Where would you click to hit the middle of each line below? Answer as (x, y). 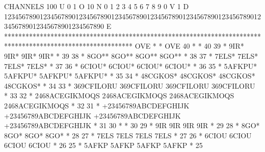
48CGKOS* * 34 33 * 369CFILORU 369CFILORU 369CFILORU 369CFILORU (130, 85)
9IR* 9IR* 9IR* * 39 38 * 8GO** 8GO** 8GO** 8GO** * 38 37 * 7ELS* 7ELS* (131, 55)
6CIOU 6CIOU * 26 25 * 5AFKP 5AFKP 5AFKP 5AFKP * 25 (103, 145)
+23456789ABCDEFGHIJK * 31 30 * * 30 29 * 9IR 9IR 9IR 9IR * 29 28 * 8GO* (132, 125)
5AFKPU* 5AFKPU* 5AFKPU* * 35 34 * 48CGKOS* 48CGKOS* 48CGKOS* (130, 76)
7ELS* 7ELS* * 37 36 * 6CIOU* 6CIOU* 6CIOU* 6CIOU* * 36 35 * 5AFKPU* (131, 66)
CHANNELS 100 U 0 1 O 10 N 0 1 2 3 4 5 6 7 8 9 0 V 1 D (97, 6)
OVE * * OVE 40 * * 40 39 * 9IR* (189, 46)
